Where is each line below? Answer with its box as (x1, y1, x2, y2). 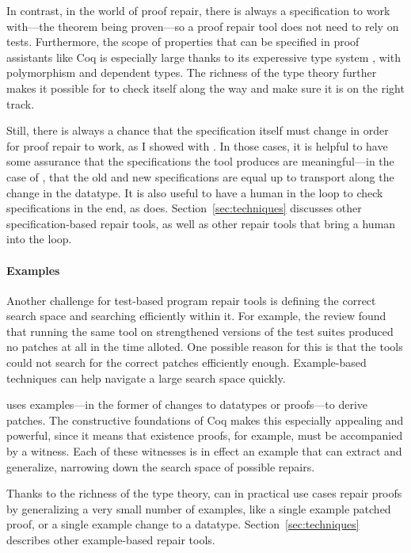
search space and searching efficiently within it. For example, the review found (6, 307, 386, 324)
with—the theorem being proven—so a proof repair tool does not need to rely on (6, 17, 399, 34)
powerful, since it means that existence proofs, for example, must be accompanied (6, 427, 403, 444)
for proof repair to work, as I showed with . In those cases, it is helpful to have (6, 137, 388, 154)
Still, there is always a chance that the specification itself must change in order (6, 122, 389, 139)
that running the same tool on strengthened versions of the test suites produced (6, 322, 394, 339)
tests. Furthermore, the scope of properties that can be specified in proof (6, 33, 360, 50)
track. (6, 95, 35, 112)
